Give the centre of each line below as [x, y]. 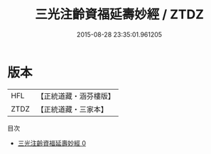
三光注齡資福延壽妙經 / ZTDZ [119, 14]
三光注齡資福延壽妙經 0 [52, 143]
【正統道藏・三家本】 [72, 109]
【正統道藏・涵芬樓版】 [76, 96]
